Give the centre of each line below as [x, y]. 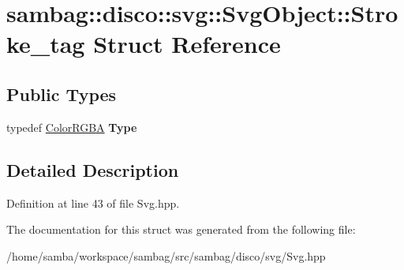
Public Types [62, 94]
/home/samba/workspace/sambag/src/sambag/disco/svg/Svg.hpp [166, 255]
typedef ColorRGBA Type [72, 127]
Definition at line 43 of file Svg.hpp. [93, 202]
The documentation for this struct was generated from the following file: [181, 229]
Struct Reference [187, 44]
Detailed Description [93, 169]
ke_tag [46, 44]
